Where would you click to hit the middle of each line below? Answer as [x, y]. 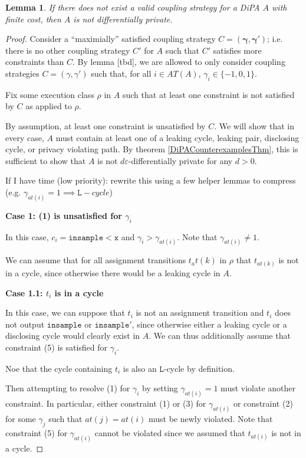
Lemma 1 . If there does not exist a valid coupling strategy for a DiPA [133, 7]
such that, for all [121, 73]
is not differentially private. [123, 19]
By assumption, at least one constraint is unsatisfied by [106, 125]
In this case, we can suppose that [65, 313]
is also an [140, 368]
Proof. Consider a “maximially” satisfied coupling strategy [111, 39]
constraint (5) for [37, 432]
